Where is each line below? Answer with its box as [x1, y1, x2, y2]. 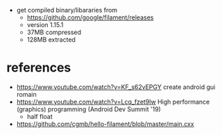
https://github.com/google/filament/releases [26, 13, 154, 22]
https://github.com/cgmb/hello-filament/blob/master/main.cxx [16, 120, 195, 128]
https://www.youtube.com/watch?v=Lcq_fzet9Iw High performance [16, 97, 210, 106]
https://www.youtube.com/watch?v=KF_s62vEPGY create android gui [16, 83, 216, 91]
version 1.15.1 [26, 21, 64, 29]
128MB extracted [26, 35, 76, 44]
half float [26, 112, 53, 120]
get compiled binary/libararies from [16, 6, 118, 14]
